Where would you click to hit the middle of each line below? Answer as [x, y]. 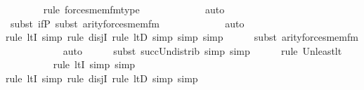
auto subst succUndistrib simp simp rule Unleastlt [202, 50]
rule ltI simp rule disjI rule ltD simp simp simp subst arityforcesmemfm [182, 37]
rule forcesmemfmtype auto [134, 9]
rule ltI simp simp [94, 64]
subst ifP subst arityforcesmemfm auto [127, 23]
